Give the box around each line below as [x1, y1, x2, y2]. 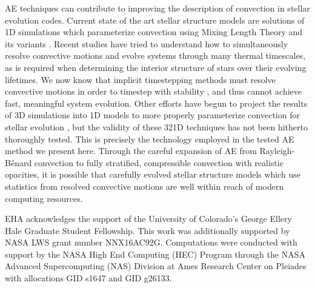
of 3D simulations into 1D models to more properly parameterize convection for [5, 109, 300, 121]
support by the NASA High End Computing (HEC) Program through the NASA [5, 247, 305, 260]
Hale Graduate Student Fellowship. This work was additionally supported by [5, 224, 290, 236]
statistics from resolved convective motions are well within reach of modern [5, 179, 284, 192]
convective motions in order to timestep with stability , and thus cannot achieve [5, 85, 302, 98]
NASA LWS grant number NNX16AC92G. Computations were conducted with [5, 236, 297, 249]
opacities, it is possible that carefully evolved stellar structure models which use [5, 168, 301, 181]
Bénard [5, 156, 32, 169]
